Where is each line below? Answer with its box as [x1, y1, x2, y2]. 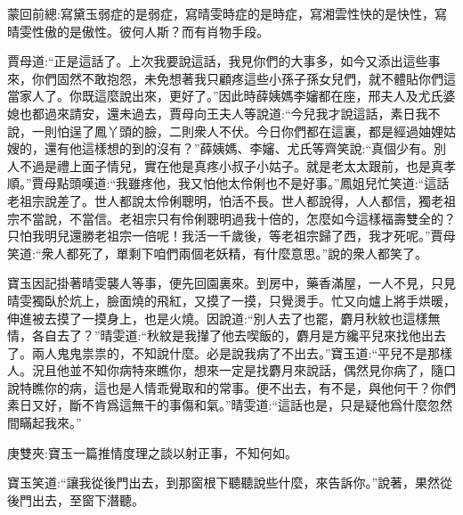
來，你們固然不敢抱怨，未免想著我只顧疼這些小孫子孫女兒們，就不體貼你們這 [7, 69, 456, 87]
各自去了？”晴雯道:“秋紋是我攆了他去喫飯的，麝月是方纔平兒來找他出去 [31, 326, 447, 345]
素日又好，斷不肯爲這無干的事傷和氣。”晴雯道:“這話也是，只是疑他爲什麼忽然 [7, 396, 453, 414]
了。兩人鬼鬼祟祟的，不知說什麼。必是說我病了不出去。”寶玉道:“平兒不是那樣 [7, 343, 453, 362]
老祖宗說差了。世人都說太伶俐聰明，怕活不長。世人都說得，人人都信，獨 [7, 191, 431, 209]
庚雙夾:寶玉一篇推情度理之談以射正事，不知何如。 [7, 443, 297, 462]
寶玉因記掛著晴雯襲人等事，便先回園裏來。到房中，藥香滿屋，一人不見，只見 [7, 274, 456, 292]
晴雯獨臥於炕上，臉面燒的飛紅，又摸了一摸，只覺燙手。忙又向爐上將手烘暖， [7, 290, 456, 309]
